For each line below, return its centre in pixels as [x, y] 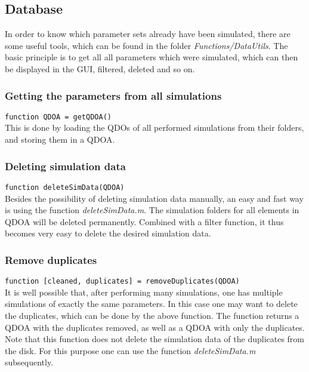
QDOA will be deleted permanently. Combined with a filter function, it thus [144, 221]
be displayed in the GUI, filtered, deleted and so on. [100, 68]
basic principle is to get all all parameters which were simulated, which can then [152, 57]
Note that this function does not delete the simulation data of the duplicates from [155, 339]
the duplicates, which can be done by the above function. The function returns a [152, 315]
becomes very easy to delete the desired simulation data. [108, 233]
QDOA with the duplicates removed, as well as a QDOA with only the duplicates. [155, 327]
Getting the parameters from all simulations [113, 95]
